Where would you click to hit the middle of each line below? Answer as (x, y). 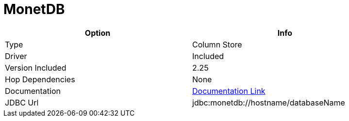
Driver (16, 56)
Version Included (36, 68)
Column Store (217, 44)
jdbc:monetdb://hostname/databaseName (269, 102)
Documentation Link (229, 91)
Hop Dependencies (40, 79)
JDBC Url (22, 102)
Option (98, 33)
